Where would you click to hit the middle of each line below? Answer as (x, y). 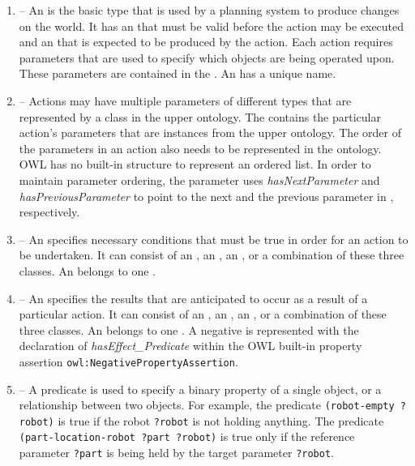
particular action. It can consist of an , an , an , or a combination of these (203, 314)
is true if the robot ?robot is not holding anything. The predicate (221, 420)
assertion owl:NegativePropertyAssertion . (128, 361)
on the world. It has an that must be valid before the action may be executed (212, 26)
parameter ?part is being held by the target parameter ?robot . (176, 453)
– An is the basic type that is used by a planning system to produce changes (209, 10)
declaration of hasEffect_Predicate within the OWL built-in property (190, 346)
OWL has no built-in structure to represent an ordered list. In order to (195, 164)
